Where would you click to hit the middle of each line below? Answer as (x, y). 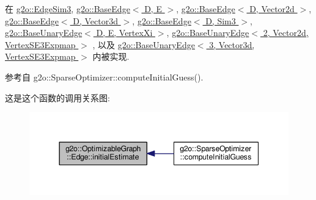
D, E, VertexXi (124, 33)
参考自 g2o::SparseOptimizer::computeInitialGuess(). (104, 77)
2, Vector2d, (286, 33)
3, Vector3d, (232, 44)
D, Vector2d (272, 9)
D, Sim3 (221, 20)
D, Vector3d (96, 20)
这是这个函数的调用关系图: (57, 97)
